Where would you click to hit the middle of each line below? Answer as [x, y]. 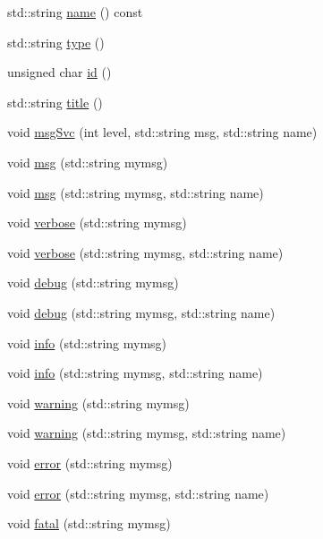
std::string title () [55, 102]
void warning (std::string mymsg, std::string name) [147, 433]
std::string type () [56, 42]
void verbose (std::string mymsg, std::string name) [145, 252]
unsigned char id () [59, 72]
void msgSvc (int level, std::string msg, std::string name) [162, 132]
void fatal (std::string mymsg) [89, 523]
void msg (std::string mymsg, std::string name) [136, 192]
